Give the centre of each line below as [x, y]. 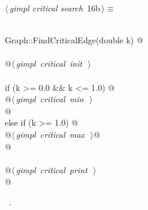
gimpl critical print [52, 169]
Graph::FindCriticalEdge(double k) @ [74, 40]
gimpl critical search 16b [55, 8]
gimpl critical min [50, 99]
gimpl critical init [49, 63]
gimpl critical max [50, 134]
